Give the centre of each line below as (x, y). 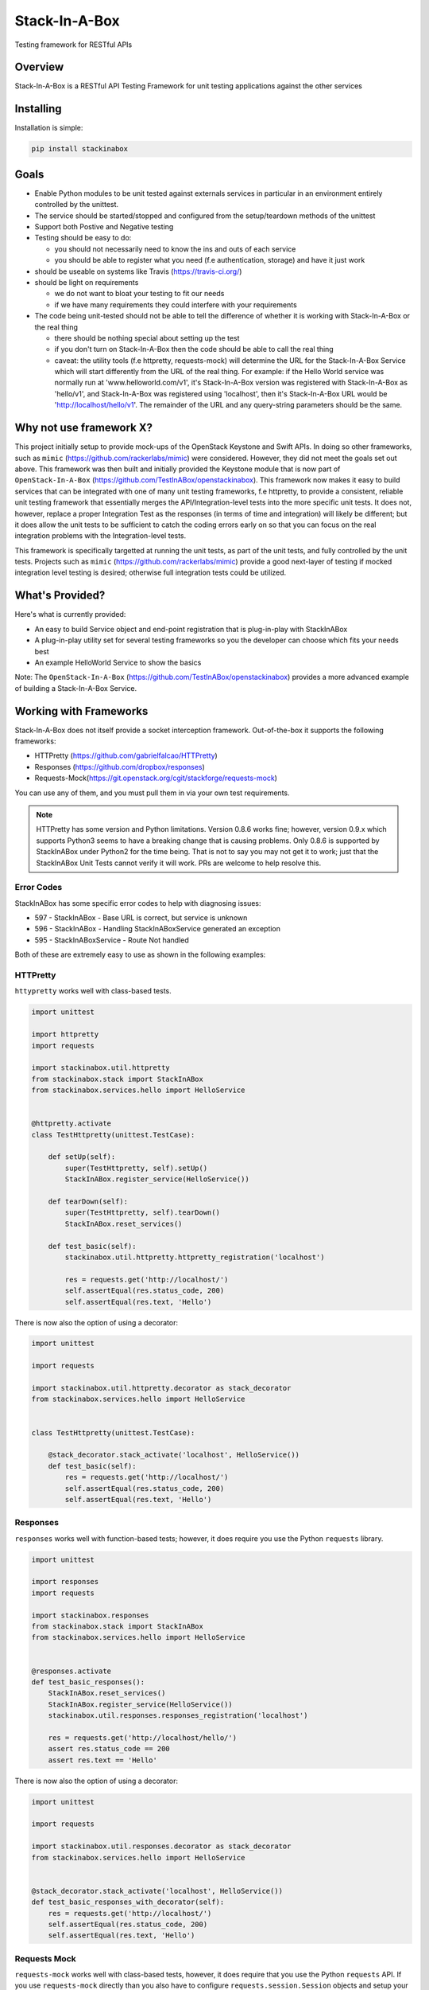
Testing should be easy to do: (83, 238)
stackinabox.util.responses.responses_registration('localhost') (178, 1716)
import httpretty (65, 1034)
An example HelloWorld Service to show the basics (118, 662)
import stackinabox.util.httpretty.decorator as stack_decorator (161, 1388)
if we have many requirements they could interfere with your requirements (176, 304)
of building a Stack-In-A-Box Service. (76, 688)
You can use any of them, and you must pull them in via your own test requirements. (152, 793)
